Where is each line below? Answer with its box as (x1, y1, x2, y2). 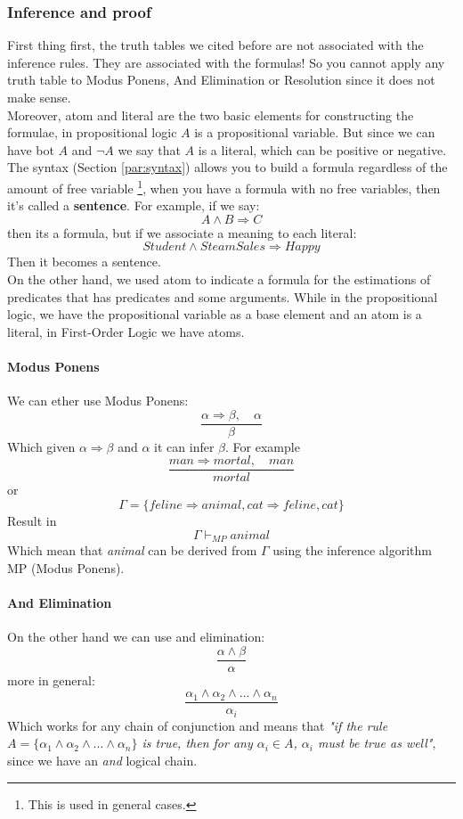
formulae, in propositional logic (7, 123, 177, 142)
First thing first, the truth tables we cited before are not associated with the (7, 36, 424, 54)
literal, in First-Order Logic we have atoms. (7, 322, 245, 340)
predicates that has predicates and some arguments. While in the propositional (7, 287, 438, 306)
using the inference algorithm (272, 541, 432, 560)
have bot (7, 140, 54, 159)
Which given (7, 437, 76, 455)
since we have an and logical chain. (7, 751, 198, 770)
